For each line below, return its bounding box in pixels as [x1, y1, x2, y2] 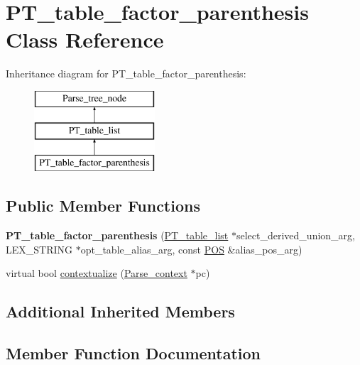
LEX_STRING [6, 241, 73, 256]
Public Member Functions [6, 195, 200, 217]
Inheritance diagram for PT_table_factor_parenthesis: [6, 66, 246, 81]
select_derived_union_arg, [236, 228, 355, 243]
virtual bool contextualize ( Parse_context [6, 266, 187, 280]
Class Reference [6, 25, 164, 54]
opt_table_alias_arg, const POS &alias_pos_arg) [80, 241, 302, 256]
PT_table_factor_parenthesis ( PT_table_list [6, 228, 229, 243]
